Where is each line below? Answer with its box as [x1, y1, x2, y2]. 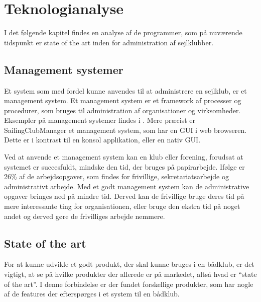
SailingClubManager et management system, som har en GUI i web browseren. [4, 124, 247, 135]
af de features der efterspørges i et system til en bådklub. [4, 288, 180, 299]
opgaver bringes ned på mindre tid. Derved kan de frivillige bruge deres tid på [4, 191, 244, 201]
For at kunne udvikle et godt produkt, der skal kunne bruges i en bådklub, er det [4, 259, 254, 269]
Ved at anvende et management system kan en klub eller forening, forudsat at [4, 152, 243, 162]
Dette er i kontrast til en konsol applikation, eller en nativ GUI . [4, 134, 201, 145]
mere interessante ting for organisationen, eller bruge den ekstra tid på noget [4, 201, 240, 211]
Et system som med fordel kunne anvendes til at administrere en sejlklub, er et [4, 85, 247, 96]
